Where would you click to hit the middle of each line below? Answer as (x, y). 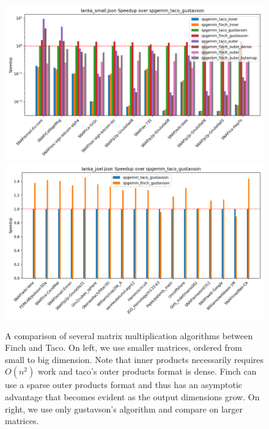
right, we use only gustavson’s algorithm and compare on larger (124, 409)
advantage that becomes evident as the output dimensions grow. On (132, 397)
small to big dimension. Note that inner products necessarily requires (134, 359)
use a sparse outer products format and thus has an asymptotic (124, 385)
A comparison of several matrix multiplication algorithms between (129, 335)
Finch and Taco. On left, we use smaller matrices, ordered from (123, 347)
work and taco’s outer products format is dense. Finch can (147, 371)
